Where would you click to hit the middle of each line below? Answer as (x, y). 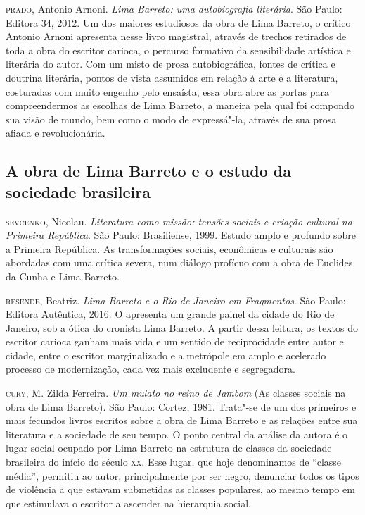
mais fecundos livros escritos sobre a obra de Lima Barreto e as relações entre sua (182, 420)
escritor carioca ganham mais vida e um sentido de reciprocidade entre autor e (175, 341)
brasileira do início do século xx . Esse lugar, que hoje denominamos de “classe (174, 462)
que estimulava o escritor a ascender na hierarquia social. (128, 503)
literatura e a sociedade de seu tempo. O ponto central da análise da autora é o (177, 434)
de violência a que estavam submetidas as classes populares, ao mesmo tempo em (180, 489)
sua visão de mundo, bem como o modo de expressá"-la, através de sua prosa (171, 119)
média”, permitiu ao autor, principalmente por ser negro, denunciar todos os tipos (182, 475)
